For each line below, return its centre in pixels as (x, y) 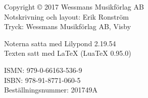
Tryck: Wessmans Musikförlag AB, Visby (68, 26)
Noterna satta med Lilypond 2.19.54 (60, 43)
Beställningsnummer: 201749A (51, 90)
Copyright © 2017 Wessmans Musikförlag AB (74, 7)
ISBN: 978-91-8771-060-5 (42, 80)
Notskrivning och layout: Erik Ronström (66, 16)
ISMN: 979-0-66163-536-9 (43, 70)
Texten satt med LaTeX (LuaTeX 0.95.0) (68, 53)
